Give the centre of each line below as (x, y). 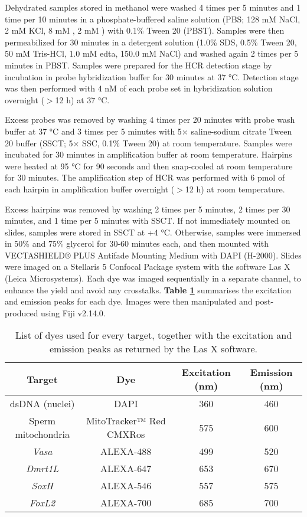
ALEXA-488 (126, 451)
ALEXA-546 (126, 486)
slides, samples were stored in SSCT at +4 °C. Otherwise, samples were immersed (153, 232)
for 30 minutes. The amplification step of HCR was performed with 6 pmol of (145, 177)
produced (22, 313)
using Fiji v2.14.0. (73, 313)
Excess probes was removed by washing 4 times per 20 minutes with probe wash (150, 120)
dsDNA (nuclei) (42, 404)
